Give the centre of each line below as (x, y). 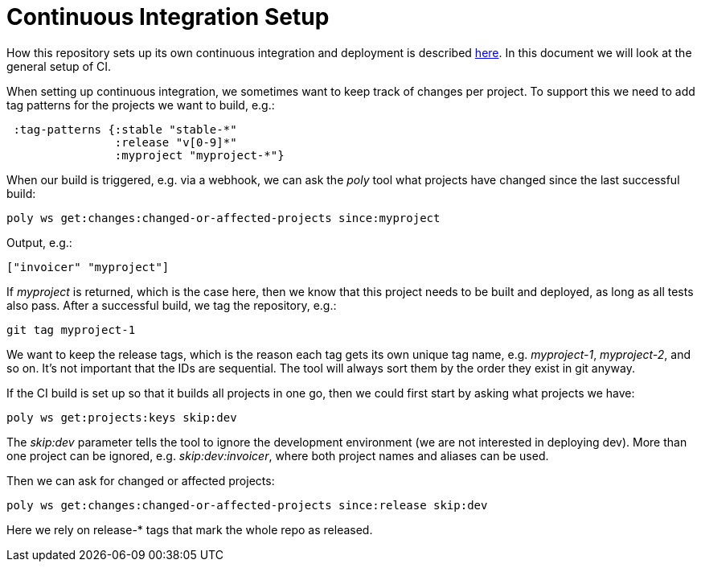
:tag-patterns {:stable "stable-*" (125, 129)
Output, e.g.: (39, 242)
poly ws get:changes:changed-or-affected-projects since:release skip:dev (247, 505)
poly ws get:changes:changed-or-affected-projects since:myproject (223, 218)
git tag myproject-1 (71, 329)
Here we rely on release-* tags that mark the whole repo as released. (190, 529)
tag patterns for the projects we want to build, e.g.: (141, 105)
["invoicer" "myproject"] (88, 267)
